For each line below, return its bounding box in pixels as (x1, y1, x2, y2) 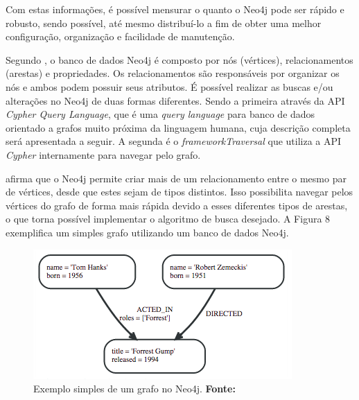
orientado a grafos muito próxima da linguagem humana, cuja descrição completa (6, 120, 351, 134)
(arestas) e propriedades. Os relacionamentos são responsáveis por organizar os (6, 66, 340, 80)
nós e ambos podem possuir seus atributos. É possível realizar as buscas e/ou (6, 79, 333, 94)
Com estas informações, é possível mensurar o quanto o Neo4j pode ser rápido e (6, 2, 344, 16)
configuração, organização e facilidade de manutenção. (6, 29, 235, 44)
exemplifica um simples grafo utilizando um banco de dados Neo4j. (6, 225, 289, 239)
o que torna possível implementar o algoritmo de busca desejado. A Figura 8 (6, 211, 331, 226)
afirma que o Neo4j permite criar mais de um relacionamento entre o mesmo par (6, 171, 347, 185)
